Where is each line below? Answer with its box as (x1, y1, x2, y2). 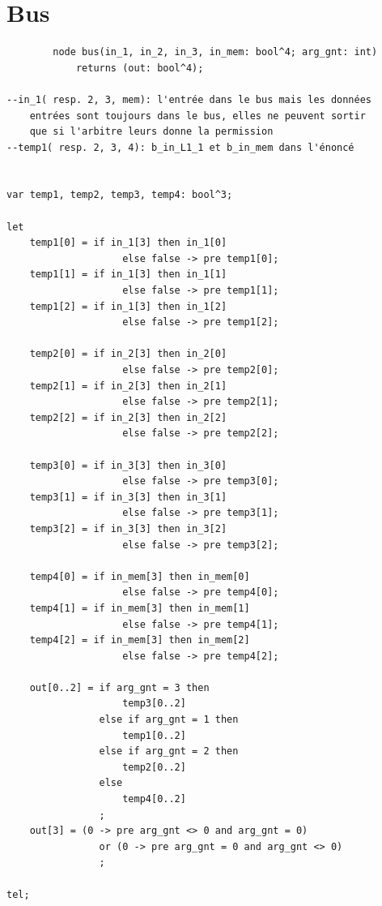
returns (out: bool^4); (75, 62, 204, 74)
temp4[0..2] (122, 793, 186, 805)
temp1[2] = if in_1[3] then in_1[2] (29, 300, 227, 312)
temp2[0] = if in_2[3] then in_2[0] (29, 348, 227, 360)
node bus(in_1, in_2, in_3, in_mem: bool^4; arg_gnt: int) (53, 46, 378, 58)
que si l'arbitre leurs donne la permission (29, 126, 274, 138)
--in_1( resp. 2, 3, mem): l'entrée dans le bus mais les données (6, 93, 372, 105)
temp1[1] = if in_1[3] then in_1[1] (29, 268, 227, 281)
